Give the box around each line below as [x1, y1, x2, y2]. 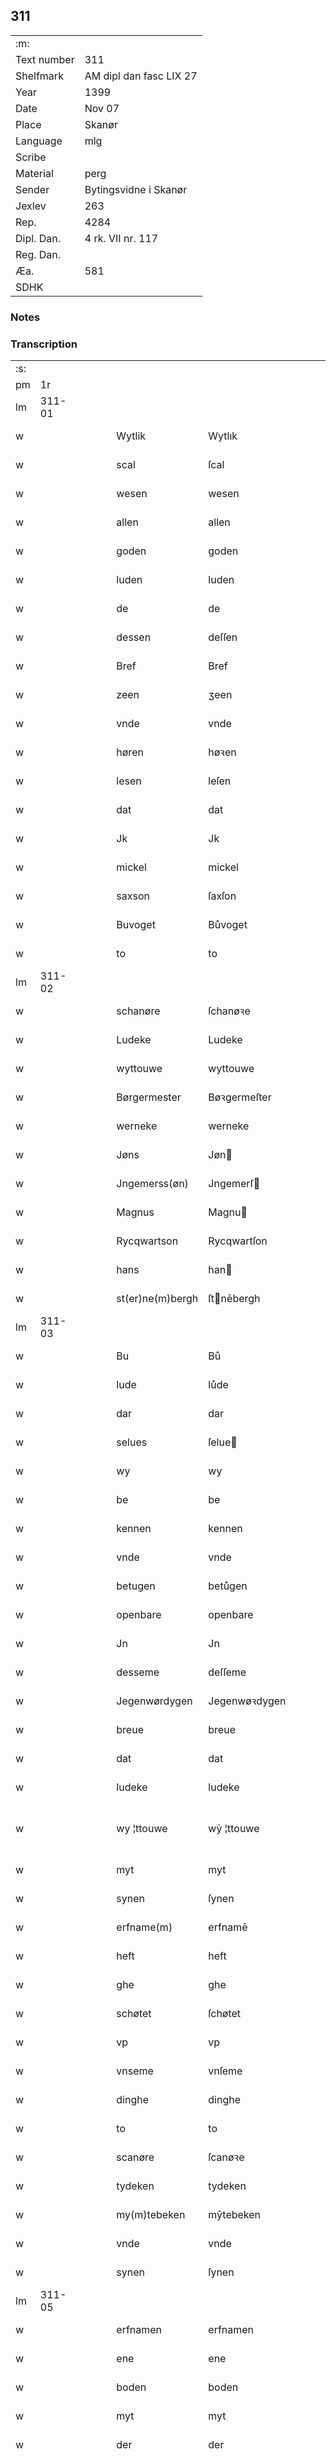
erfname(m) [116, 1920, 173, 1934]
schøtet [116, 2007, 152, 2021]
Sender [15, 182, 50, 196]
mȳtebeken [208, 2208, 262, 2222]
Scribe [15, 150, 47, 164]
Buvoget [116, 918, 156, 932]
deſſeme [208, 1665, 247, 1679]
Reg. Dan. [15, 247, 62, 261]
